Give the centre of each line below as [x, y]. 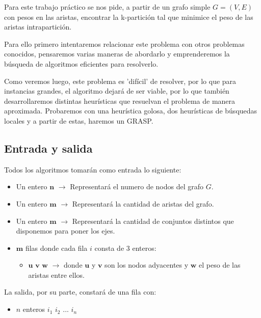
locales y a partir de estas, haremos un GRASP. [79, 120]
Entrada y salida [48, 148]
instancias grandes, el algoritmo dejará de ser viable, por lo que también [117, 91]
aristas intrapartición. [38, 27]
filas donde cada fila [56, 248]
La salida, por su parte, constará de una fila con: [80, 292]
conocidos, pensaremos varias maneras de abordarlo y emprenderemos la [117, 54]
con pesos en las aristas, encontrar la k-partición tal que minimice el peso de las [129, 17]
